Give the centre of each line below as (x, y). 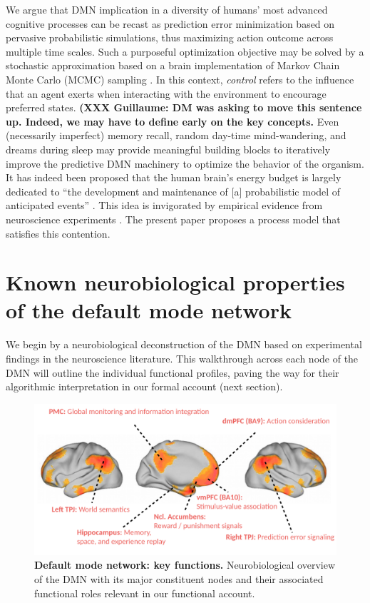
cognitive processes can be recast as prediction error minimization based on (170, 23)
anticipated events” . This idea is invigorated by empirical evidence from (164, 205)
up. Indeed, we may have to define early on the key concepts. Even (173, 121)
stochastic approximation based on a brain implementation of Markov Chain (173, 65)
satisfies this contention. (58, 233)
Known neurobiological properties (175, 282)
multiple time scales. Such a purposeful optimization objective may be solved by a (185, 51)
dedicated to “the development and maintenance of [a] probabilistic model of (173, 191)
